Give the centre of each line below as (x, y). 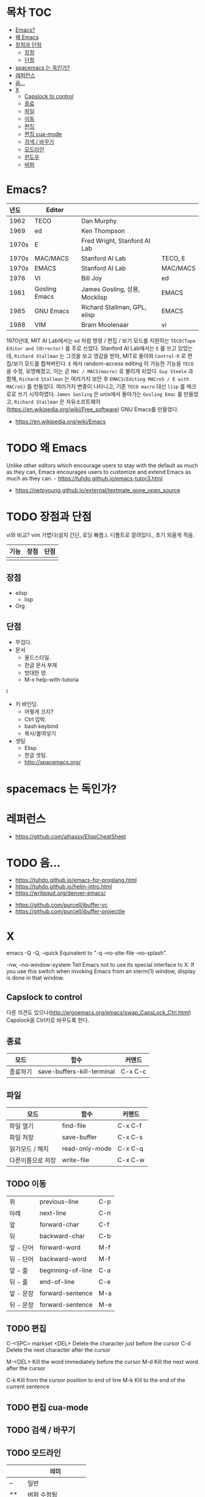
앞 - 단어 (22, 1248)
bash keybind (41, 726)
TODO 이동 (27, 1184)
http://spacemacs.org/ (52, 762)
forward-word (60, 1247)
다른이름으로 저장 (33, 1160)
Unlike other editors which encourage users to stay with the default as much (102, 465)
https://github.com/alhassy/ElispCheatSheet (70, 836)
